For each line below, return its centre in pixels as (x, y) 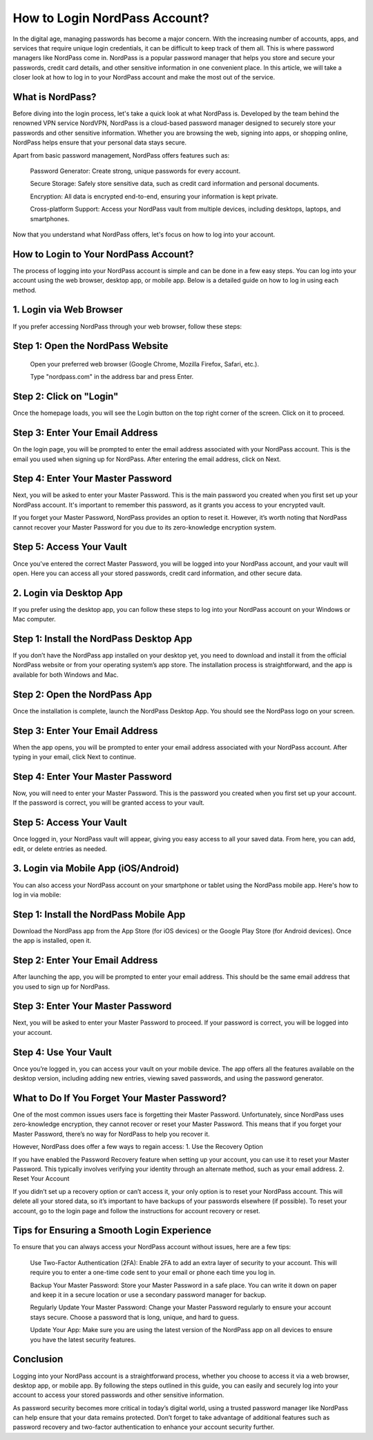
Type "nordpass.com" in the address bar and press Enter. (112, 377)
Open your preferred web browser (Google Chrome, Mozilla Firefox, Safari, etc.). (144, 364)
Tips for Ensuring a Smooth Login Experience (112, 1231)
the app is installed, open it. (52, 941)
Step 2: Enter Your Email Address (85, 961)
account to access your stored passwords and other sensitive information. (118, 1395)
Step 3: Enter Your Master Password (92, 1006)
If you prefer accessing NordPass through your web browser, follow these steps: (127, 326)
